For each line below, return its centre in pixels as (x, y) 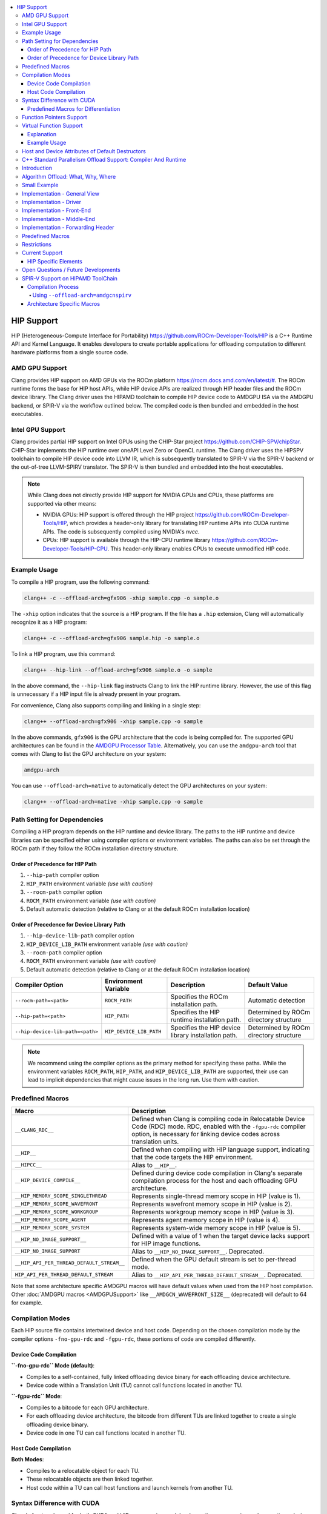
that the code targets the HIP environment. (192, 1157)
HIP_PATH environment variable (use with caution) (90, 884)
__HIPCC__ (28, 1165)
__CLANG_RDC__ (34, 1130)
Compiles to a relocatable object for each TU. (83, 1470)
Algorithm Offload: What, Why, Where (69, 176)
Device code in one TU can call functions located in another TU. (106, 1433)
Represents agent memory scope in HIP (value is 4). (206, 1220)
